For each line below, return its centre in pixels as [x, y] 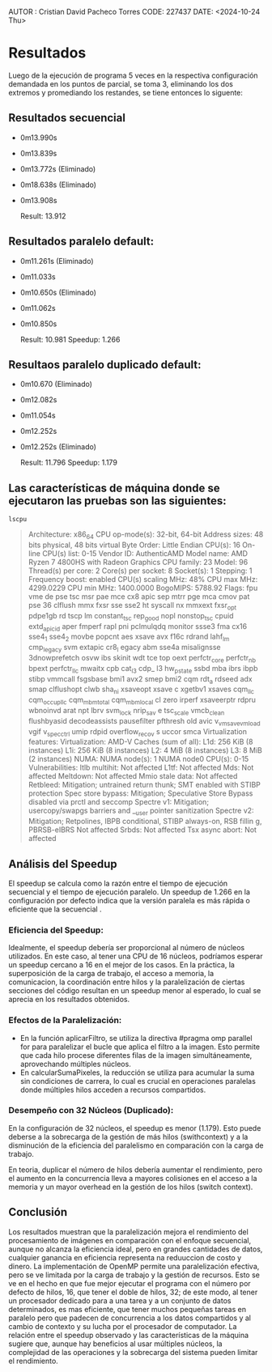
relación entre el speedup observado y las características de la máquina [129, 1335]
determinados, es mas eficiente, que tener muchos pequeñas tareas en [127, 1309]
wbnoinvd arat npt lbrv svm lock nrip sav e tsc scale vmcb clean [126, 711]
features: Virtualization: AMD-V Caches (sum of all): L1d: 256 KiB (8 [140, 742]
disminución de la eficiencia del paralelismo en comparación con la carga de [136, 1145]
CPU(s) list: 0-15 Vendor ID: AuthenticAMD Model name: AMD [145, 553]
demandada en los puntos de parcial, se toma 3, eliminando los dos [121, 83]
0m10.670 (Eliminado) [56, 384]
